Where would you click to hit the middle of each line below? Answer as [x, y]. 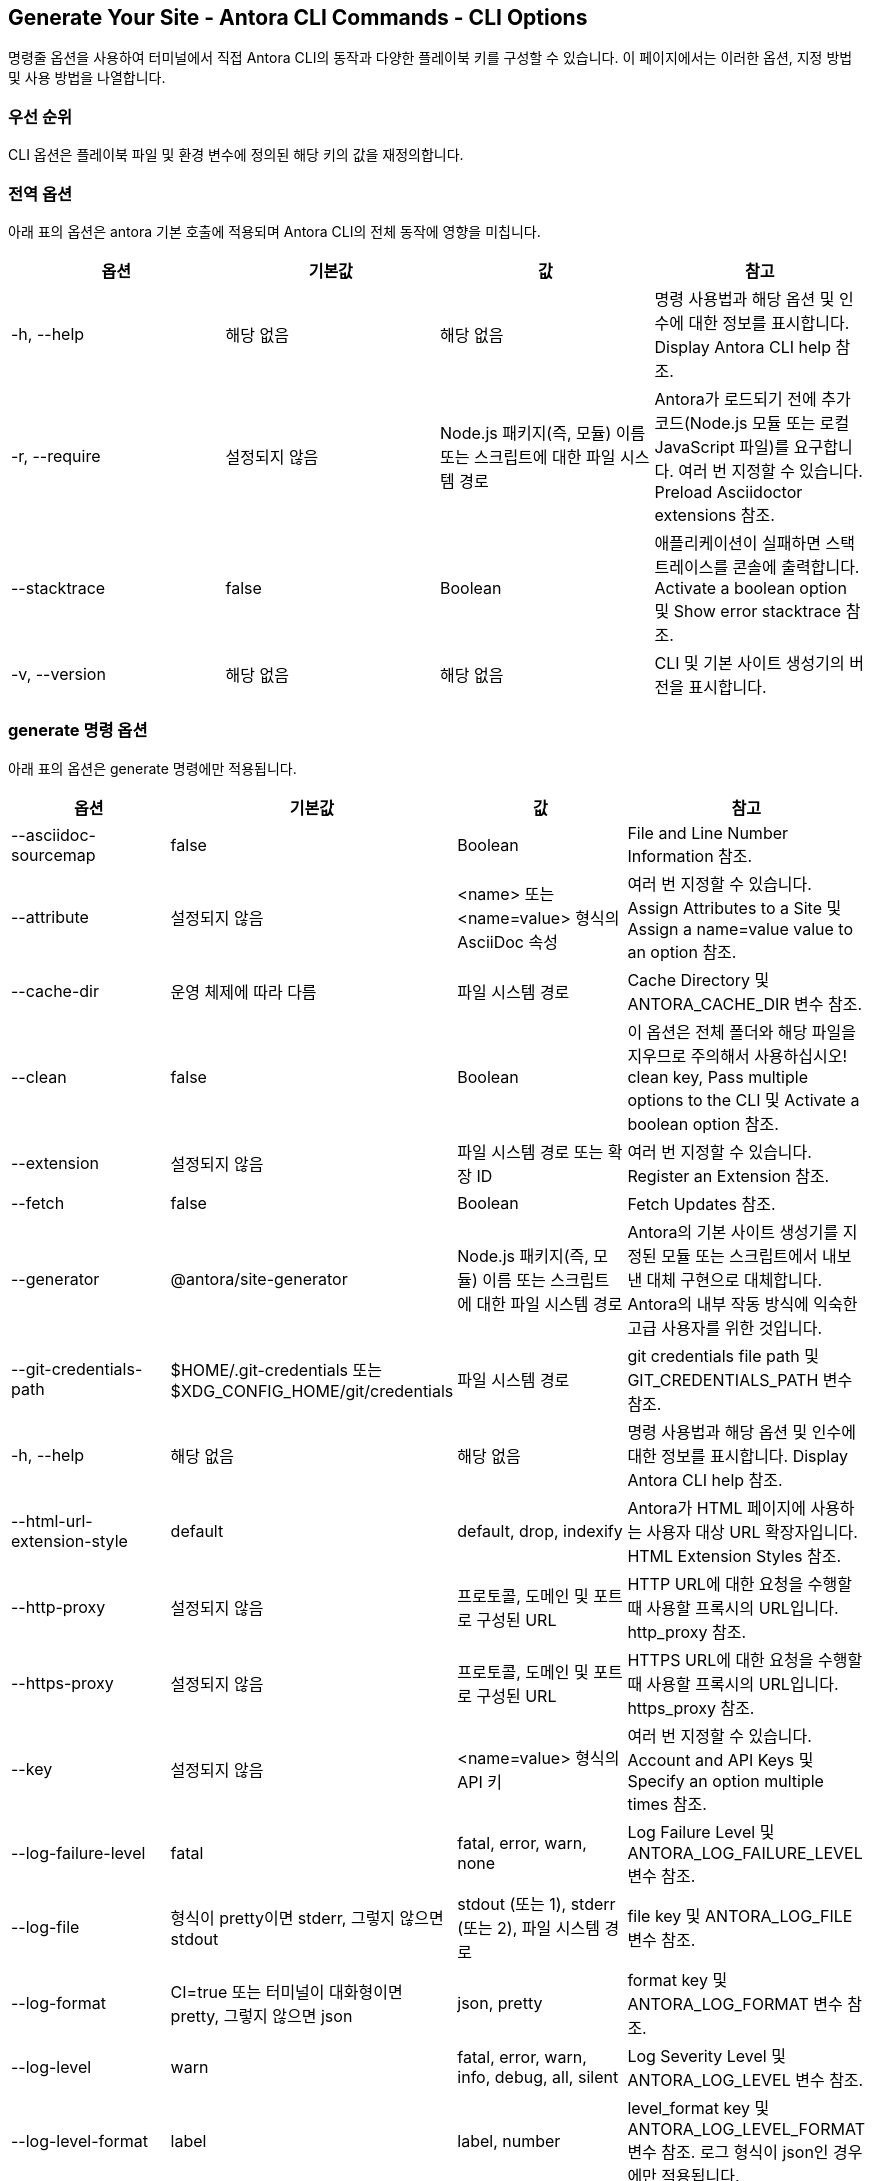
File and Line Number [708, 832]
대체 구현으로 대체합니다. [734, 1279]
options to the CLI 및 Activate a [743, 1099]
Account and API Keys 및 [720, 1759]
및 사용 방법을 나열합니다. [87, 78]
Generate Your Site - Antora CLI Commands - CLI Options [298, 17]
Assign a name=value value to [740, 928]
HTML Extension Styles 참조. [734, 1555]
